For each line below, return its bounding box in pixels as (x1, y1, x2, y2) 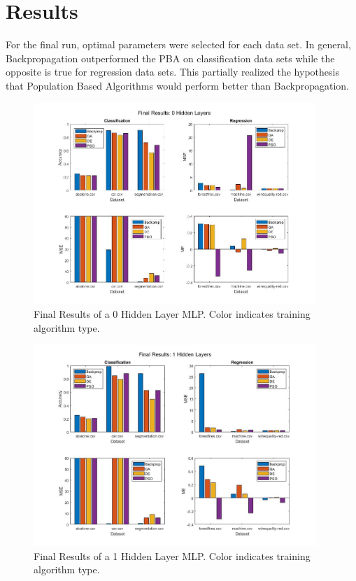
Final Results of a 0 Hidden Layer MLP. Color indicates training (34, 307, 311, 321)
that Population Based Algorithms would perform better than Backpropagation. (6, 78, 349, 92)
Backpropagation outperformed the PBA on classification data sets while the (6, 50, 335, 65)
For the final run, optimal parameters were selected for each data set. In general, (6, 37, 351, 52)
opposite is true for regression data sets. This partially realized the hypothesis (6, 64, 339, 79)
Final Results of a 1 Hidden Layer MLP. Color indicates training (34, 548, 311, 563)
